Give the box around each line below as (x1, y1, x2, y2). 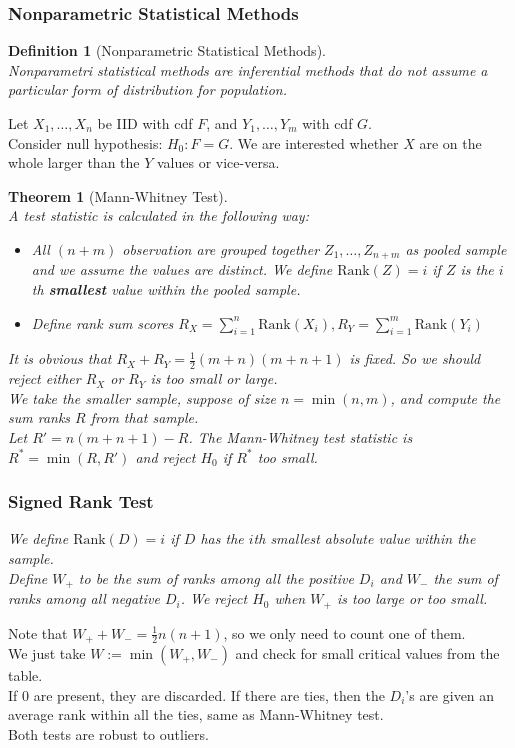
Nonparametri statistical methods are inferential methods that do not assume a (8, 59, 488, 80)
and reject (135, 446, 196, 467)
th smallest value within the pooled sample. (31, 279, 301, 300)
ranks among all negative (8, 588, 160, 609)
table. (8, 664, 43, 685)
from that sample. (90, 407, 199, 428)
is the (460, 259, 494, 280)
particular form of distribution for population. (8, 79, 287, 100)
